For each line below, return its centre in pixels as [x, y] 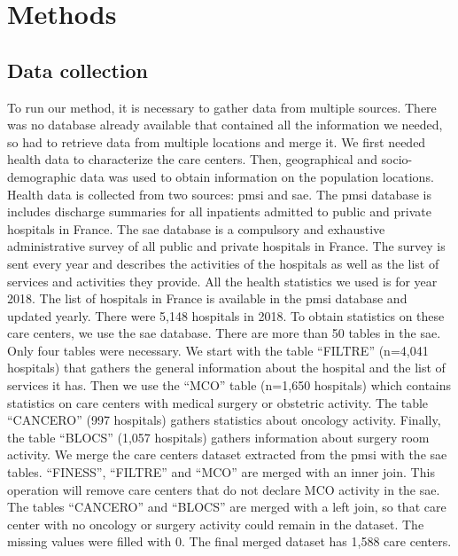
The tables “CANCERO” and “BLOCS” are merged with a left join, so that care [227, 507]
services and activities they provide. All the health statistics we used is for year [222, 281]
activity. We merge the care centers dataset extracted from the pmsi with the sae [227, 454]
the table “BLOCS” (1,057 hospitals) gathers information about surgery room [218, 437]
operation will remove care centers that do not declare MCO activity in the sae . [224, 489]
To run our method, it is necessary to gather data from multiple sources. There [222, 107]
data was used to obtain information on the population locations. [257, 176]
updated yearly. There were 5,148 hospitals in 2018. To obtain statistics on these [226, 315]
